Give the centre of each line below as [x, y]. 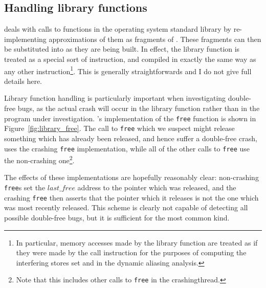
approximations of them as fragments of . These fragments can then [155, 39]
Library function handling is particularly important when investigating [115, 98]
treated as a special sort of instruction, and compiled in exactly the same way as [130, 59]
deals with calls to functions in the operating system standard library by [118, 29]
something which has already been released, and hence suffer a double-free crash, [131, 138]
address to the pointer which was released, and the [157, 187]
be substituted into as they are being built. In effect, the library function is [122, 49]
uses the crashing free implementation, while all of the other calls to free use [127, 148]
